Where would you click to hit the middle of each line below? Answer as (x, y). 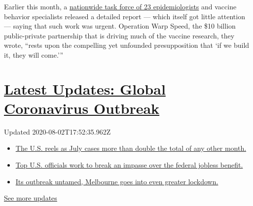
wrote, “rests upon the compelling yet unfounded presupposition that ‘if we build (127, 45)
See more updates (31, 198)
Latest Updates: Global (85, 88)
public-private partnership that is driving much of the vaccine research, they (119, 35)
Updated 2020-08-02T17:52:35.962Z (57, 131)
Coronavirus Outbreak (82, 108)
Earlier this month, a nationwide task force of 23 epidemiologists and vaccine (120, 6)
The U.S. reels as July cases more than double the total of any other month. (131, 148)
